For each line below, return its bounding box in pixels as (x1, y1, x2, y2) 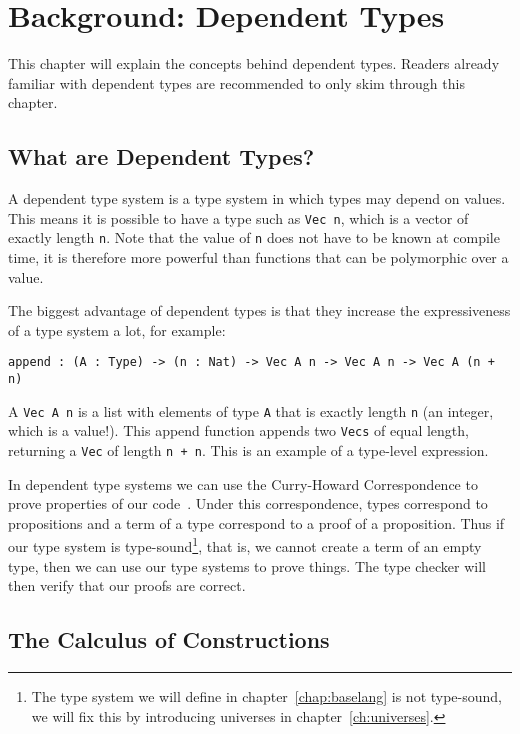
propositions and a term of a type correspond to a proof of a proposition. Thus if (8, 512, 505, 533)
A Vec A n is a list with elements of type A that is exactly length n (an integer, (8, 400, 494, 421)
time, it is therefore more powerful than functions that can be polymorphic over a (8, 247, 509, 268)
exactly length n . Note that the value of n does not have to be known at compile (8, 227, 500, 248)
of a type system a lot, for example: (8, 319, 226, 340)
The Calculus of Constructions (8, 624, 330, 655)
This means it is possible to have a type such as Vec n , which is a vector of (8, 207, 469, 228)
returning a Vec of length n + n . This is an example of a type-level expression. (8, 440, 489, 461)
